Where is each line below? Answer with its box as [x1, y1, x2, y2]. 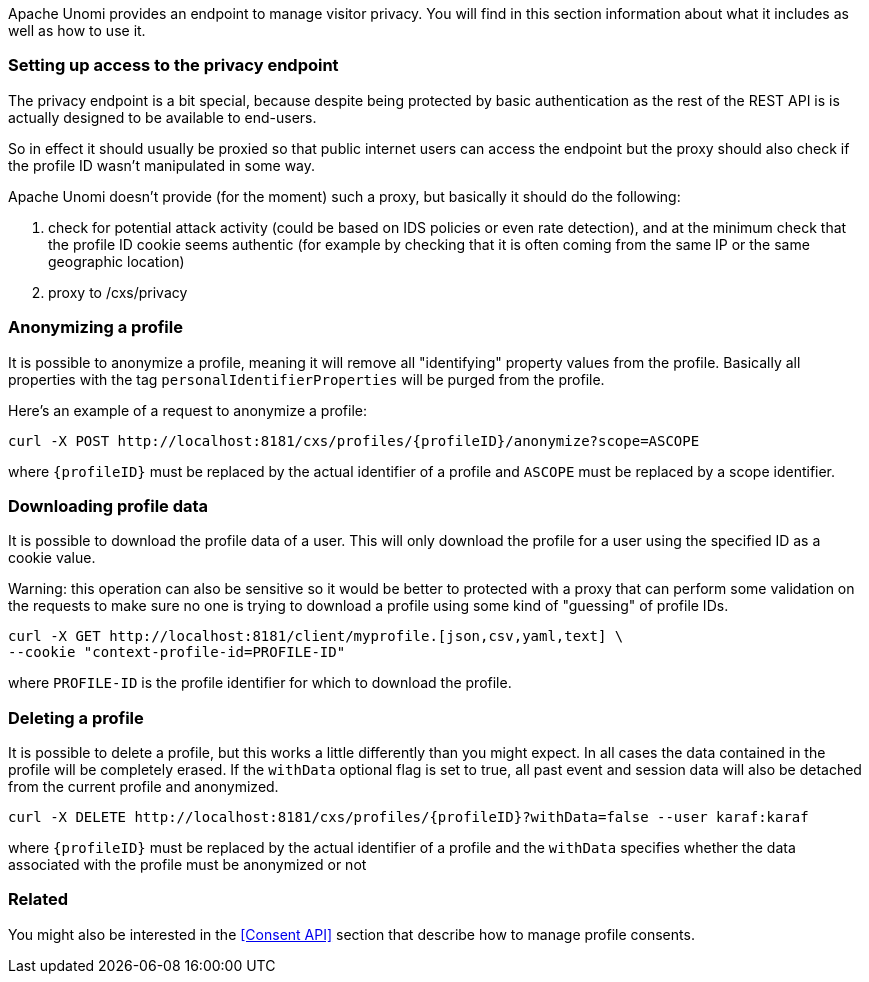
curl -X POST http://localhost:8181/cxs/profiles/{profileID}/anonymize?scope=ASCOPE [8, 432, 700, 449]
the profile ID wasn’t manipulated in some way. [8, 156, 316, 174]
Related [8, 889, 69, 910]
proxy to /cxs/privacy [48, 283, 188, 301]
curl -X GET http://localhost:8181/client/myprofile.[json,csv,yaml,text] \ [8, 628, 624, 645]
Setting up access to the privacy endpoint [8, 55, 339, 76]
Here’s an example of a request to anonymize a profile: [8, 401, 367, 419]
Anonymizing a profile [8, 317, 183, 338]
